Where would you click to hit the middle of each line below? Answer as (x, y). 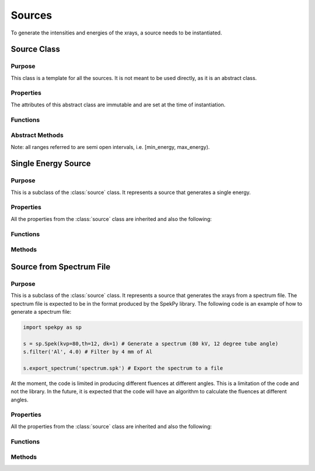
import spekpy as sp (52, 327)
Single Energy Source (51, 164)
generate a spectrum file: (41, 311)
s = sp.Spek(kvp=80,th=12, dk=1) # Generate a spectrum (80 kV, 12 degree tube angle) (151, 344)
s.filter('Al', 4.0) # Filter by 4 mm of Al (88, 352)
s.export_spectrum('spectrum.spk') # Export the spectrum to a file (123, 368)
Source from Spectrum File (61, 267)
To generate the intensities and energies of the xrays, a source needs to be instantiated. (116, 33)
